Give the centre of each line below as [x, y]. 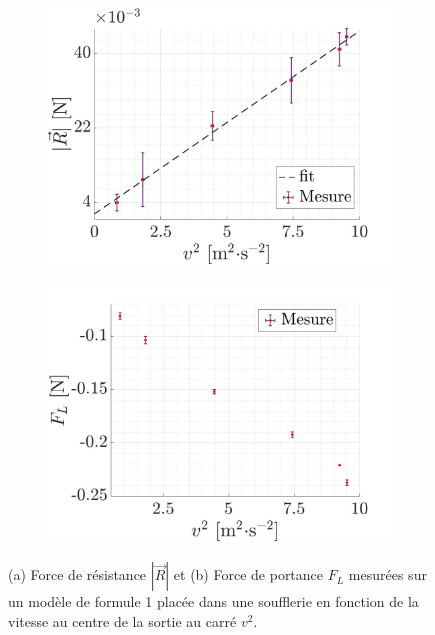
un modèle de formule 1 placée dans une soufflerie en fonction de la [213, 601]
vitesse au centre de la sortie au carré [122, 620]
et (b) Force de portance [248, 574]
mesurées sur [387, 574]
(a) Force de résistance [77, 574]
